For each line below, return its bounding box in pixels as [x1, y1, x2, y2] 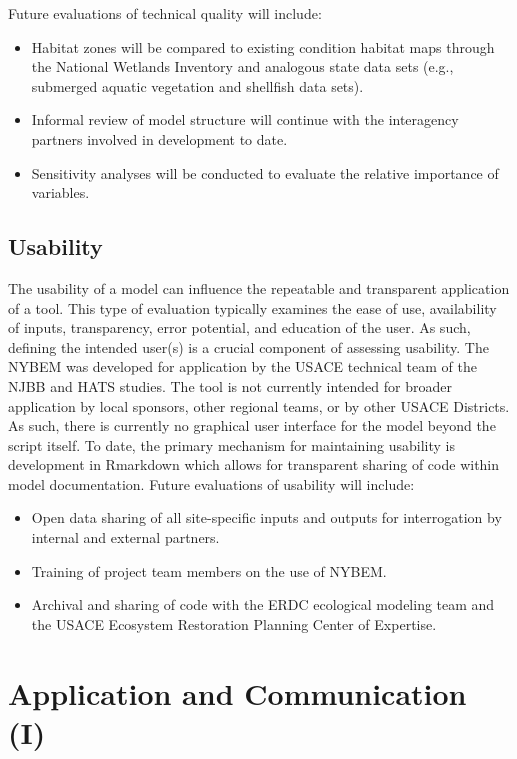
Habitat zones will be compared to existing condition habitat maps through [31, 36, 495, 57]
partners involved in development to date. [31, 128, 288, 149]
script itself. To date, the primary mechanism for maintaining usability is [8, 434, 456, 455]
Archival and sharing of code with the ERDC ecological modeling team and [31, 594, 495, 615]
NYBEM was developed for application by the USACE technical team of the [8, 356, 477, 377]
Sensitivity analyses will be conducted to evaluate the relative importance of [31, 162, 499, 183]
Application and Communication [8, 672, 467, 713]
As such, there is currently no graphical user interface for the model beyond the [8, 415, 496, 436]
